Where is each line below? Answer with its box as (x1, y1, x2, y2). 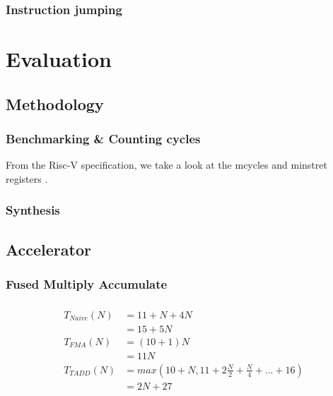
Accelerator (6, 238, 91, 260)
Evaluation (6, 44, 112, 73)
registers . (6, 171, 48, 186)
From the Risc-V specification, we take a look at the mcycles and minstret (6, 157, 327, 172)
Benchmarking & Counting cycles (6, 129, 201, 147)
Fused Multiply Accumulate (6, 275, 168, 292)
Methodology (6, 92, 104, 114)
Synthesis (6, 201, 60, 219)
